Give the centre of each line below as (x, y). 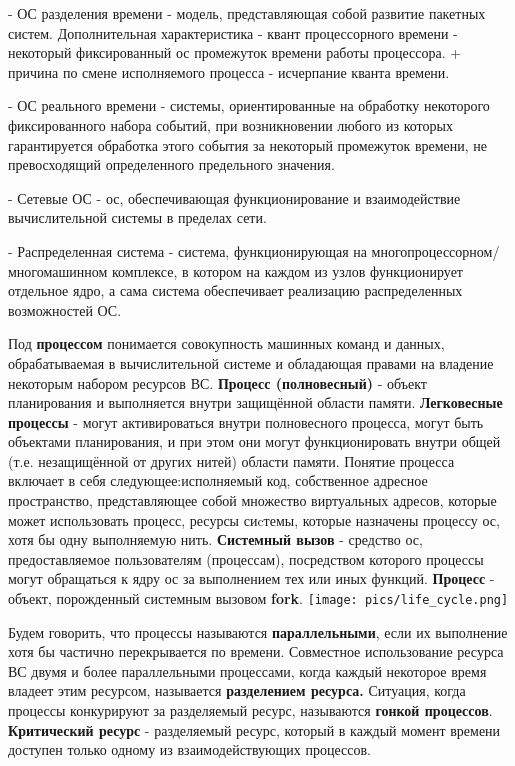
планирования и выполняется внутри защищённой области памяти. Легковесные (255, 402)
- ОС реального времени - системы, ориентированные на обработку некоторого (249, 105)
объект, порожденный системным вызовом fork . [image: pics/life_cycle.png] (258, 598)
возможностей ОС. (65, 309)
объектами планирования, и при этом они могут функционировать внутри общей (254, 441)
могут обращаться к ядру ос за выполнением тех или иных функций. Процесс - (251, 578)
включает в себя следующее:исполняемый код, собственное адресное (218, 480)
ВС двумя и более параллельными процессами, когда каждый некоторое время (247, 670)
